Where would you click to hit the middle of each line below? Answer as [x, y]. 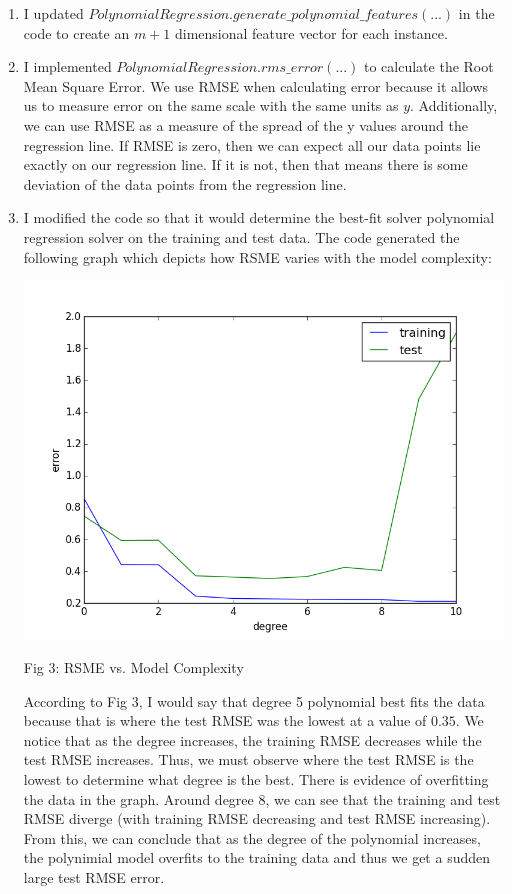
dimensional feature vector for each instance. [311, 32]
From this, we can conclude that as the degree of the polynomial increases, [252, 837]
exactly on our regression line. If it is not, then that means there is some [245, 164]
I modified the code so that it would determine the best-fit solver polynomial [259, 217]
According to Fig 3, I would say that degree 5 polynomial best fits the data [254, 700]
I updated [53, 13]
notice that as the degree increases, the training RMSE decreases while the [252, 739]
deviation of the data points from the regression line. [185, 183]
